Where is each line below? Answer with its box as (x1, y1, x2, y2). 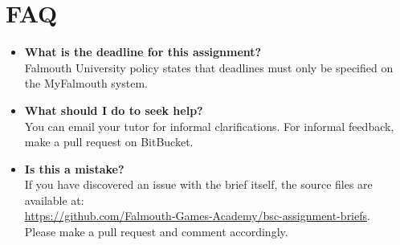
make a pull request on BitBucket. (24, 133, 194, 150)
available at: (24, 191, 84, 208)
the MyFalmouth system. (24, 75, 148, 92)
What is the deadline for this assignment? (24, 43, 262, 60)
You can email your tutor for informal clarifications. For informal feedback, (24, 117, 394, 134)
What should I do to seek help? (24, 101, 203, 118)
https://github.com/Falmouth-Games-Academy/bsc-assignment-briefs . (24, 207, 370, 224)
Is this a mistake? (24, 160, 124, 177)
